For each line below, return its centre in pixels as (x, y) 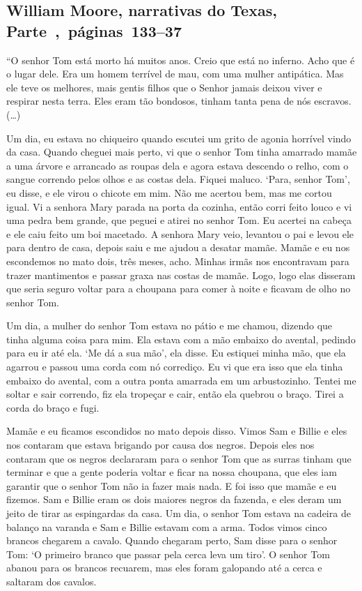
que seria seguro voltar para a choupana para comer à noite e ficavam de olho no (179, 289)
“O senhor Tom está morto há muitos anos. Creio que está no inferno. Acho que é (181, 60)
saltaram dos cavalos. (52, 581)
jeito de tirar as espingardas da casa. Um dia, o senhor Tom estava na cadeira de (179, 513)
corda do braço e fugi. (53, 407)
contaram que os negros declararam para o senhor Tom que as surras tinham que (179, 458)
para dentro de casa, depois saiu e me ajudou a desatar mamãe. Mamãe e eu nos (178, 247)
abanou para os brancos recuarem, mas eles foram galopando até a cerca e (164, 568)
